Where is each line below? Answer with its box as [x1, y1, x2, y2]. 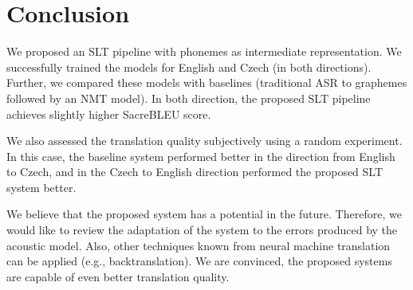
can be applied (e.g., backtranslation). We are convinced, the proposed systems [6, 253, 392, 269]
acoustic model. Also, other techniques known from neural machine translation [6, 237, 391, 253]
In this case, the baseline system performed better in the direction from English [6, 147, 395, 164]
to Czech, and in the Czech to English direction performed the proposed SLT [6, 163, 383, 180]
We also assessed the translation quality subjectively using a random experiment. [6, 132, 403, 149]
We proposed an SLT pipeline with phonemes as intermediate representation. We [6, 43, 402, 60]
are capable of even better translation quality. [6, 268, 230, 284]
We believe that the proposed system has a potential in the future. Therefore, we [6, 206, 402, 222]
